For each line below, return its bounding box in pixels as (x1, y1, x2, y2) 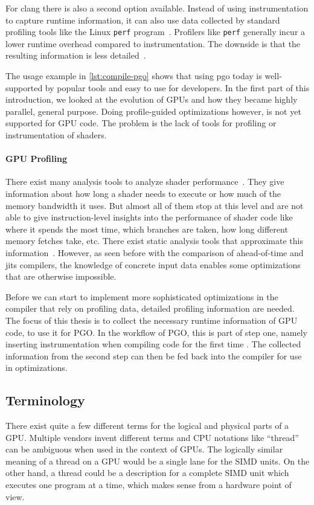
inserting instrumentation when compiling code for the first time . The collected (5, 338, 301, 350)
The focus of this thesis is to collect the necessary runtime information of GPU (5, 314, 298, 326)
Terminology (5, 391, 85, 410)
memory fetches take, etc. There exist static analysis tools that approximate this (5, 234, 303, 247)
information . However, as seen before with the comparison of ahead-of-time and (5, 246, 304, 259)
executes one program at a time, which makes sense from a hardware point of (5, 478, 292, 491)
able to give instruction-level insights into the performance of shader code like (5, 211, 293, 224)
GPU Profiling (5, 152, 67, 165)
